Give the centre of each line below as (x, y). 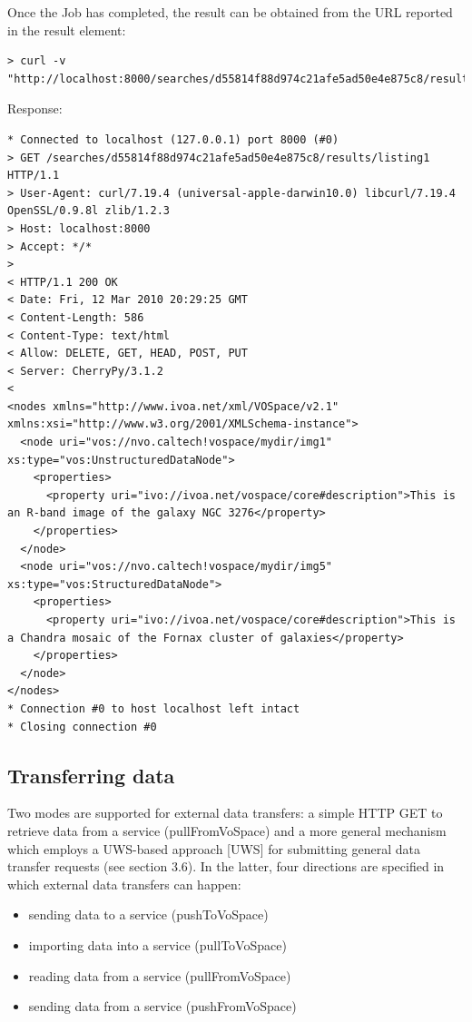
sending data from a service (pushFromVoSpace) (162, 1006)
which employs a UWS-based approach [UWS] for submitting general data (214, 848)
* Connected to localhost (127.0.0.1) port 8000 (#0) (173, 139)
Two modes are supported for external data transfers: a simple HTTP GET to (225, 813)
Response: (35, 108)
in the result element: (67, 29)
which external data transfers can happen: (124, 884)
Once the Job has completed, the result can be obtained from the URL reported (230, 12)
